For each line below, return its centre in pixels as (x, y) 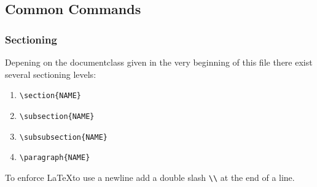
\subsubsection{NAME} (63, 137)
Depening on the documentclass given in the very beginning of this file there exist (159, 62)
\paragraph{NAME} (55, 158)
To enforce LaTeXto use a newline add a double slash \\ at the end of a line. (150, 177)
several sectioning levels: (51, 74)
